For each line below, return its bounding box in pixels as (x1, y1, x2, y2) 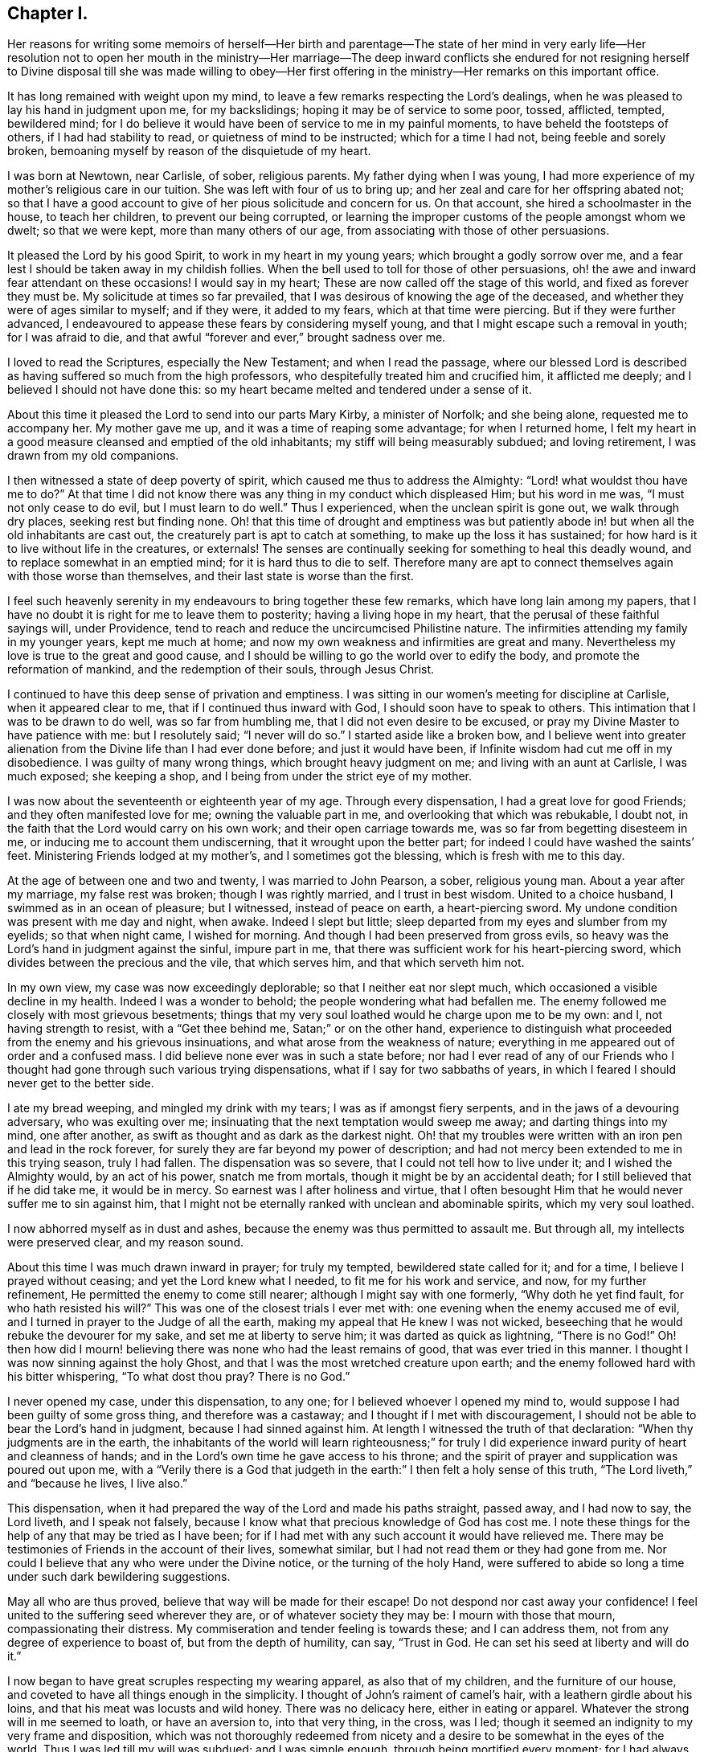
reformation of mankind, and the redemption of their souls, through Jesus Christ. (7, 662, 435, 677)
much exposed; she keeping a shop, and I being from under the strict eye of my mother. (7, 769, 472, 784)
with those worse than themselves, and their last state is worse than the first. (7, 569, 414, 583)
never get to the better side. (7, 1076, 154, 1091)
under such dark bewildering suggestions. (7, 1570, 231, 1584)
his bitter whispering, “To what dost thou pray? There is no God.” (7, 1369, 350, 1384)
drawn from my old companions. (7, 448, 179, 463)
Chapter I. (7, 3, 88, 23)
